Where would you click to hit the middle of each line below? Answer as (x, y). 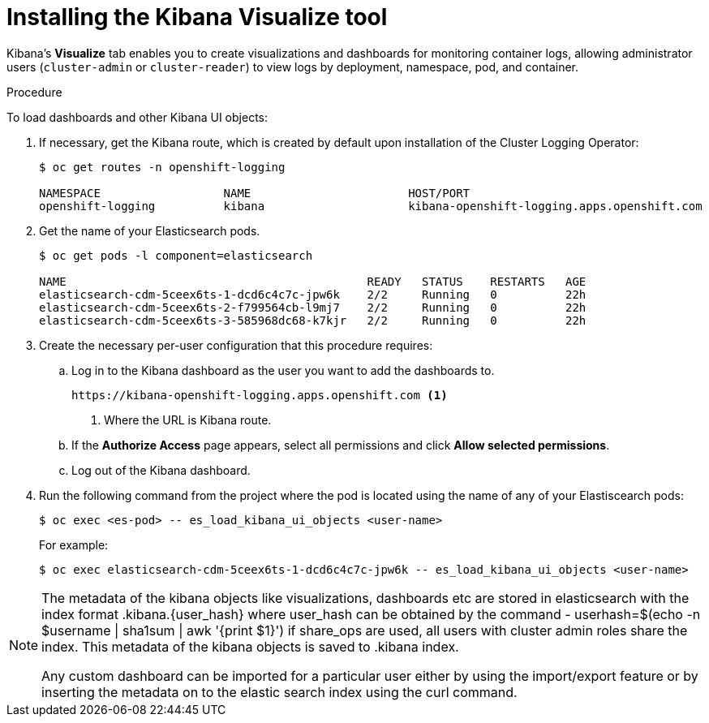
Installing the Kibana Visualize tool (197, 17)
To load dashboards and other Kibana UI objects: (137, 117)
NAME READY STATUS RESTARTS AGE (313, 281)
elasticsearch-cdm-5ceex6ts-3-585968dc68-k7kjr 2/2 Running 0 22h (313, 320)
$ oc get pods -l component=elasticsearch (176, 255)
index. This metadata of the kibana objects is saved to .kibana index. (250, 646)
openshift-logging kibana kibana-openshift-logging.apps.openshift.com (371, 206)
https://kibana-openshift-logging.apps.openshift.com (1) (260, 395)
